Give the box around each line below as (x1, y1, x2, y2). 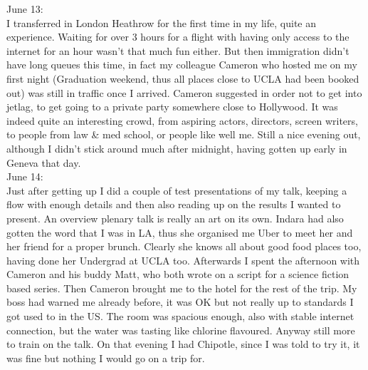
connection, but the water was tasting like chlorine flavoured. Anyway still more (6, 322, 355, 337)
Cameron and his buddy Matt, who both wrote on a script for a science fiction (6, 267, 349, 282)
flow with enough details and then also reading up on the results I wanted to (6, 197, 341, 212)
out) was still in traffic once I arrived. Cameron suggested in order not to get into (6, 85, 362, 100)
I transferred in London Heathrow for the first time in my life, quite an (6, 15, 316, 30)
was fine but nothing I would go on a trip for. (6, 350, 205, 365)
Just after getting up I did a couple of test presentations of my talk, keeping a (6, 183, 347, 197)
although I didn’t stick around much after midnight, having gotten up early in (6, 140, 347, 155)
